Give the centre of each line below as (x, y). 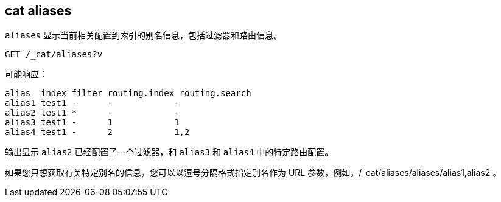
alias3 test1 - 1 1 (92, 123)
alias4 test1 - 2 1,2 (97, 132)
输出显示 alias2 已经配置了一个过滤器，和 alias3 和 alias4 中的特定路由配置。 (169, 152)
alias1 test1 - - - (92, 103)
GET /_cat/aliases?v (54, 54)
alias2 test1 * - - (92, 113)
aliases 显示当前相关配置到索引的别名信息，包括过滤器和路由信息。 (143, 35)
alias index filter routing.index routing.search (128, 93)
